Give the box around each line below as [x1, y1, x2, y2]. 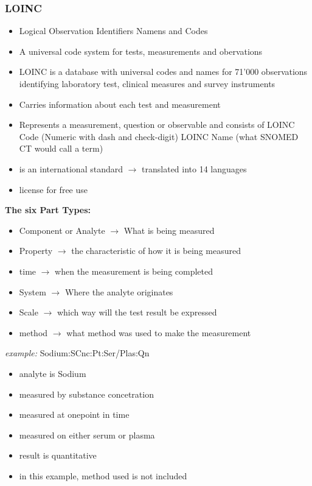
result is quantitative [19, 449, 97, 462]
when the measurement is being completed [55, 264, 213, 277]
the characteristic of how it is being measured [71, 244, 241, 257]
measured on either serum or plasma [19, 428, 155, 441]
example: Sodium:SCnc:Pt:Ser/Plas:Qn [5, 347, 150, 359]
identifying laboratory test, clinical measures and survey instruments [19, 77, 276, 90]
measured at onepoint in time [19, 408, 130, 421]
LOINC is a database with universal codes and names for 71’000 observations [19, 65, 308, 78]
